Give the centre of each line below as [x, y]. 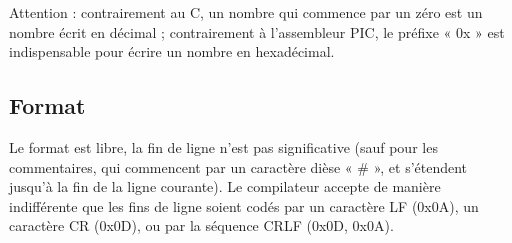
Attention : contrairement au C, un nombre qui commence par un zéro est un [246, 12]
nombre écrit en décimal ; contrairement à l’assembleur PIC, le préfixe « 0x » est [257, 31]
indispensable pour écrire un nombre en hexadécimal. [172, 51]
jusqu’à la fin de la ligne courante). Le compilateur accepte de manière [225, 186]
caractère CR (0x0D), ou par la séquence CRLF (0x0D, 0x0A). [201, 225]
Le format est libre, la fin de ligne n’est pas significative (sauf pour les [223, 146]
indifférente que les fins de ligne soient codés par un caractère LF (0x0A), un [244, 205]
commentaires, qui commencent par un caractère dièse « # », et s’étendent [238, 166]
